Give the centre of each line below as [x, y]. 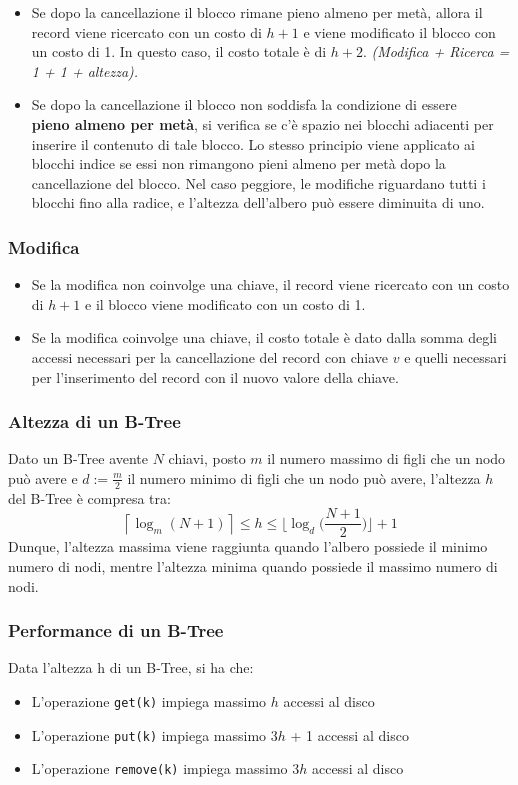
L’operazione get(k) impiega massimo [149, 701]
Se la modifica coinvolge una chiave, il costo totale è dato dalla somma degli [264, 337]
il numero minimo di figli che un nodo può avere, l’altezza [304, 477]
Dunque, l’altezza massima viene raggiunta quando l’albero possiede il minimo [248, 546]
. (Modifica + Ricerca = [436, 51]
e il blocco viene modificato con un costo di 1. [225, 303]
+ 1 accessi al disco [349, 734]
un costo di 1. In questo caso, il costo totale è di [179, 51]
